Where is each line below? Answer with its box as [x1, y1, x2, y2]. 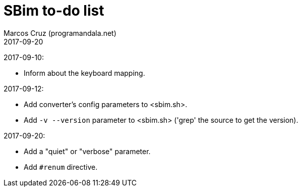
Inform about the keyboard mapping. [24, 68, 145, 77]
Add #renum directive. [24, 162, 98, 171]
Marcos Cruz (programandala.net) [4, 28, 116, 37]
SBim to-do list [4, 2, 104, 19]
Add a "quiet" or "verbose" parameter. [24, 147, 151, 156]
